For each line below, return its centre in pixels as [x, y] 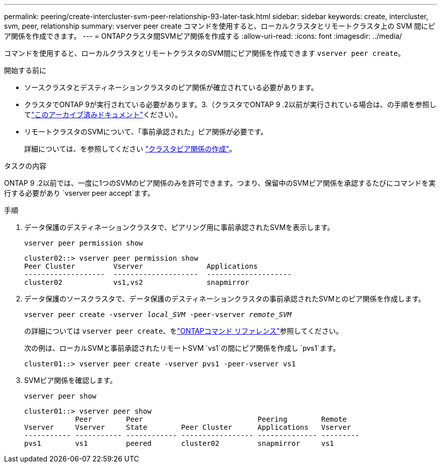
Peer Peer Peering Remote [211, 419]
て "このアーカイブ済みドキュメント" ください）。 [103, 114]
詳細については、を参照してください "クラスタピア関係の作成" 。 [130, 149]
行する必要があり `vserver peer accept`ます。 [79, 193]
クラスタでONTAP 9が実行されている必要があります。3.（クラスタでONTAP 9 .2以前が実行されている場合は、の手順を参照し [230, 104]
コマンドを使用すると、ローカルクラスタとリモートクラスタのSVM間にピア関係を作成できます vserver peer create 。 [205, 53]
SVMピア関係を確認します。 [70, 380]
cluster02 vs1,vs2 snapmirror [137, 282]
